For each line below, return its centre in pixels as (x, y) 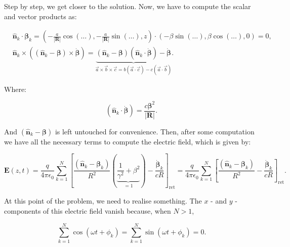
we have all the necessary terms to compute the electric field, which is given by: (128, 141)
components (23, 210)
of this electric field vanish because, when (107, 210)
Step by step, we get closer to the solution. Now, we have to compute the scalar (128, 6)
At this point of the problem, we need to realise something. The (103, 201)
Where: (15, 89)
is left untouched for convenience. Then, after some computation (155, 131)
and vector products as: (40, 16)
